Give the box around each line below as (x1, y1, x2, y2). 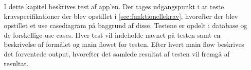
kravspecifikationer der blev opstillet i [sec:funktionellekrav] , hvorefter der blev (4, 11, 238, 21)
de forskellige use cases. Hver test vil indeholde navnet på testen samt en (4, 29, 221, 40)
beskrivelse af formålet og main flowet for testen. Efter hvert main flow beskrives (4, 39, 244, 49)
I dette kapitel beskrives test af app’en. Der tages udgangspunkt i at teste (4, 1, 224, 11)
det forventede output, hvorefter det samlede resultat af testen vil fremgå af (4, 48, 230, 58)
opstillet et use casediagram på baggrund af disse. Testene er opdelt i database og (4, 20, 248, 30)
